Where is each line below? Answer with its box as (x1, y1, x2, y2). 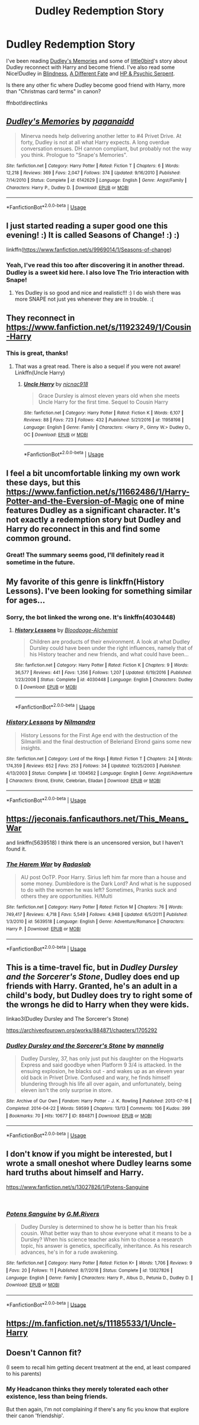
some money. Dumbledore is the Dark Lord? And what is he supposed (20, 880, 191, 887)
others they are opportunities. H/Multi (20, 893, 113, 900)
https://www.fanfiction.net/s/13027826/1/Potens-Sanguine (6, 1183, 149, 1190)
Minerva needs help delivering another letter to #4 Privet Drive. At (20, 132, 182, 139)
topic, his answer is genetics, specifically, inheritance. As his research (20, 1242, 192, 1250)
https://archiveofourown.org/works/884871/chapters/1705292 (6, 1027, 158, 1034)
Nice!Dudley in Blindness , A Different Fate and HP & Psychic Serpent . (6, 70, 175, 77)
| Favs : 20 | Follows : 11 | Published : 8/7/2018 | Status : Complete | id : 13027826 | (6, 1267, 173, 1273)
